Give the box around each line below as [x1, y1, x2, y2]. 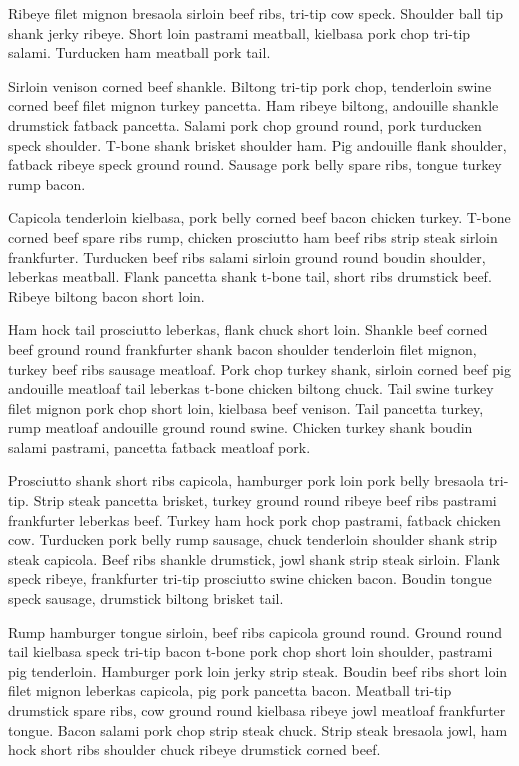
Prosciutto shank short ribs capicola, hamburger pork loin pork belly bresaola [8, 470, 485, 491]
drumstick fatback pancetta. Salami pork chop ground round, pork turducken [8, 114, 482, 135]
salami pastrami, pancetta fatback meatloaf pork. [8, 436, 311, 457]
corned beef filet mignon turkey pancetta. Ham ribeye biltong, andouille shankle [8, 95, 499, 116]
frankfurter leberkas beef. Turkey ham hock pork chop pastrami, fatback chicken [8, 509, 501, 530]
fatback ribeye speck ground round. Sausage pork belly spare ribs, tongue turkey [8, 154, 502, 175]
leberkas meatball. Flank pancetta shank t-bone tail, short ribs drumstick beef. [8, 266, 492, 287]
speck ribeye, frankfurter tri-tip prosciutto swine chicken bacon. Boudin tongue [8, 568, 492, 589]
